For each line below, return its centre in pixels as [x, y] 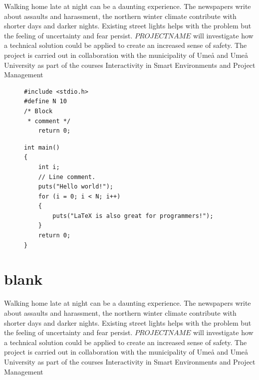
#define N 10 [45, 101]
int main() [42, 147]
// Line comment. [67, 177]
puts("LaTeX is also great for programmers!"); [133, 216]
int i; [49, 167]
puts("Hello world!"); [76, 187]
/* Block [38, 111]
